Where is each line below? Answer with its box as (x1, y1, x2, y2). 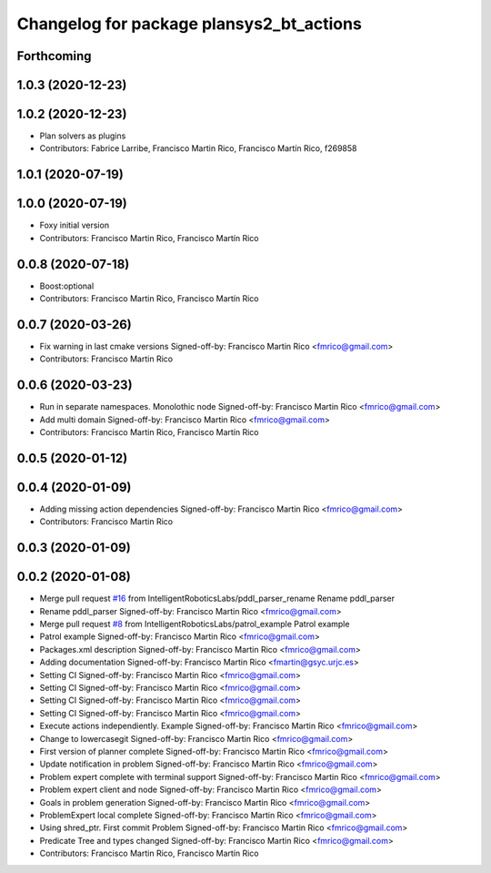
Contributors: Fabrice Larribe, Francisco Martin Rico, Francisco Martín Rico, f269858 (39, 143, 357, 154)
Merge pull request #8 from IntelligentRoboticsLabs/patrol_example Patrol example (39, 619, 350, 630)
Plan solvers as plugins (39, 130, 126, 141)
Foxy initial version (39, 219, 109, 231)
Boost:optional (39, 280, 95, 291)
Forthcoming (16, 48, 92, 64)
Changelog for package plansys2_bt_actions (16, 14, 363, 34)
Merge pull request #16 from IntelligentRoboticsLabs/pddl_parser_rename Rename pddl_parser (39, 593, 396, 604)
